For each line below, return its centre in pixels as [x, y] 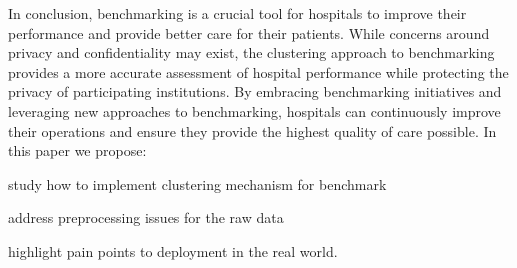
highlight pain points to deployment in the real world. [173, 250]
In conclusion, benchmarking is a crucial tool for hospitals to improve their [237, 13]
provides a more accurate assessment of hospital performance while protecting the [258, 71]
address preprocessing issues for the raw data [146, 217]
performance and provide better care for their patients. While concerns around [249, 32]
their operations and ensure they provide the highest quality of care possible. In [252, 130]
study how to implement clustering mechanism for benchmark [197, 183]
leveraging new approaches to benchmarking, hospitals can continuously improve [254, 110]
